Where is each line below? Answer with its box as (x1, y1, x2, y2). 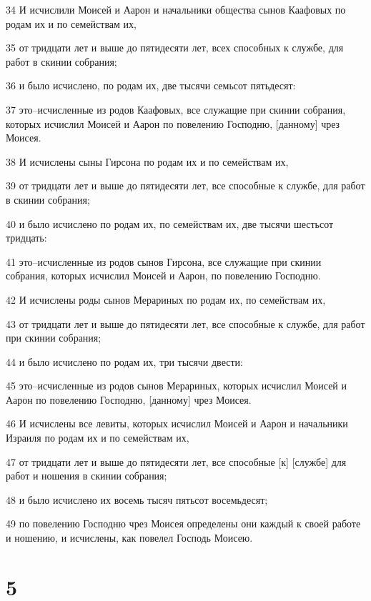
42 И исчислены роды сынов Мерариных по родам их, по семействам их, (6, 292, 326, 307)
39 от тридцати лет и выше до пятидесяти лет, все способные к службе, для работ (6, 178, 365, 193)
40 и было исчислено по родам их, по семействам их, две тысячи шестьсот (6, 216, 334, 231)
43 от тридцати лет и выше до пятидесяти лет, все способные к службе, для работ (6, 316, 365, 331)
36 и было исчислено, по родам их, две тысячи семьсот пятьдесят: (6, 78, 296, 93)
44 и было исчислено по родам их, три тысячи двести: (6, 354, 243, 369)
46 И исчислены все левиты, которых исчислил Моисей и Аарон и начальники (6, 416, 348, 431)
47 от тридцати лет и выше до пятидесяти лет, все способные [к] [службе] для (6, 454, 347, 469)
